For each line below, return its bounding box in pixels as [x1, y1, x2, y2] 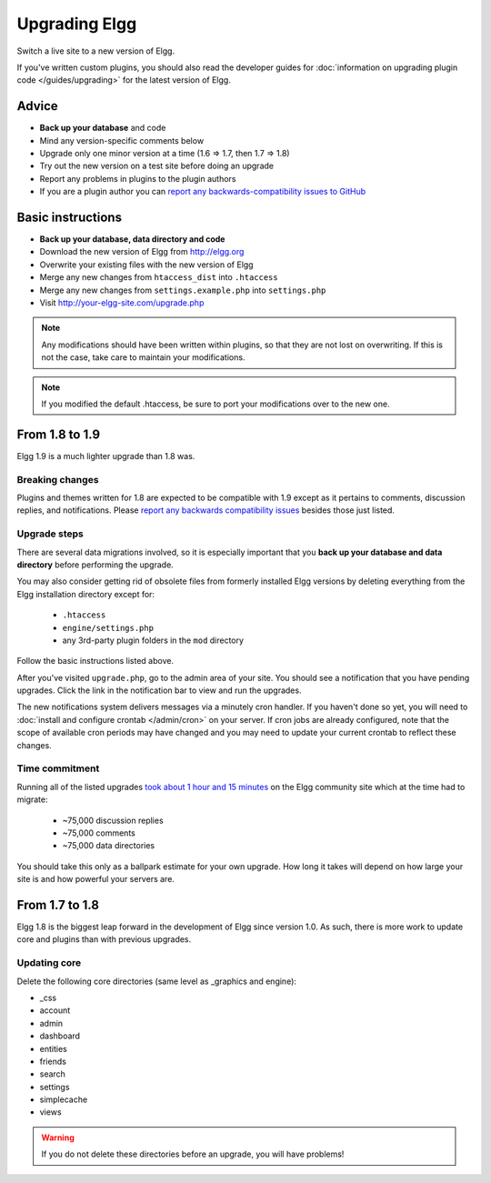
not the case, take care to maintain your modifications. [41, 352, 245, 363]
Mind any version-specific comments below [39, 135, 205, 145]
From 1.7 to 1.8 [16, 897, 100, 913]
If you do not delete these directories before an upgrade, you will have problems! [41, 1148, 345, 1159]
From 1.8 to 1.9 [16, 426, 100, 442]
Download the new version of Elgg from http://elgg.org [39, 246, 245, 257]
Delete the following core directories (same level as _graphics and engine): [16, 976, 297, 987]
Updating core [16, 957, 82, 969]
